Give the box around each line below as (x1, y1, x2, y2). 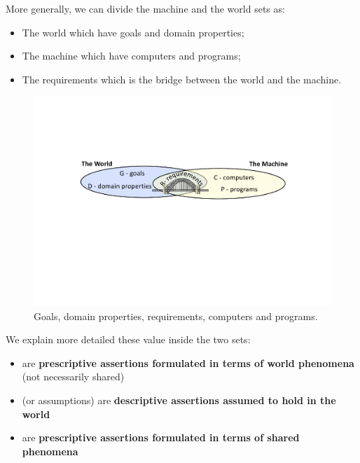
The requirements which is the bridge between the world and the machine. (22, 71, 342, 86)
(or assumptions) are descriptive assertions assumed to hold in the (22, 393, 336, 407)
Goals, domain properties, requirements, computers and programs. (34, 308, 318, 323)
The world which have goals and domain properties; (22, 25, 244, 39)
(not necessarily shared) (22, 369, 125, 384)
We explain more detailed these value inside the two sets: (6, 332, 251, 347)
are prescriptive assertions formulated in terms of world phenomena (22, 355, 354, 370)
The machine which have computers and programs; (22, 48, 241, 63)
